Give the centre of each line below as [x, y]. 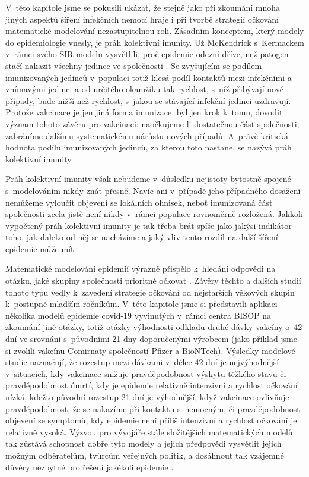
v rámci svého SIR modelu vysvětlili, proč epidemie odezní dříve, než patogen [147, 54]
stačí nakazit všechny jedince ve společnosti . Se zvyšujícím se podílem [134, 65]
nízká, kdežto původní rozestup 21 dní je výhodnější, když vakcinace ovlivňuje [147, 397]
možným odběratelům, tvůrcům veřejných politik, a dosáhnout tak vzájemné [145, 455]
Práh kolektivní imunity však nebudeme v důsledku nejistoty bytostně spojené [148, 179]
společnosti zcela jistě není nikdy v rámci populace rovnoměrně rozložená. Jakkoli [154, 214]
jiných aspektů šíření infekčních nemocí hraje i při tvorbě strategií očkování [142, 19]
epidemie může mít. [41, 248]
